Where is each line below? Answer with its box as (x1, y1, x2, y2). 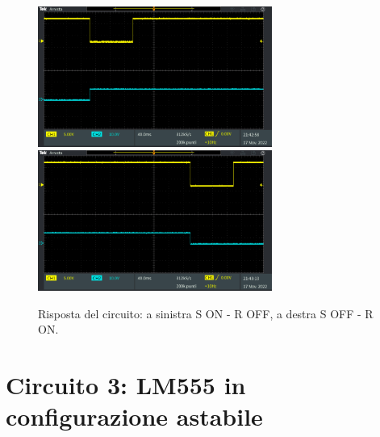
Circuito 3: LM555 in (6, 368, 246, 401)
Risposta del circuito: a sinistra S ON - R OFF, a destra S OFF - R (38, 305, 374, 321)
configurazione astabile (6, 400, 263, 433)
